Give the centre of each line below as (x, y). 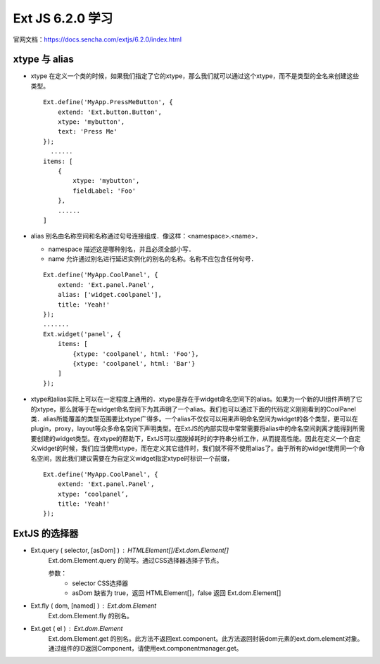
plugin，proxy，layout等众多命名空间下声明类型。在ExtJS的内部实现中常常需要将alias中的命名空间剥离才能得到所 (195, 428)
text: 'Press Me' (87, 132)
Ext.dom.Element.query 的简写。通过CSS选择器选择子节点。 (135, 560)
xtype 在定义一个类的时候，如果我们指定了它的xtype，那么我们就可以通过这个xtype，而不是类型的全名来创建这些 (195, 76)
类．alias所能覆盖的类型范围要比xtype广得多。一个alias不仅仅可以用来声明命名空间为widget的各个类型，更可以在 (194, 419)
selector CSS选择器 (100, 583)
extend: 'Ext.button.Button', (109, 112)
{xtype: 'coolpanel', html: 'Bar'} (134, 363)
